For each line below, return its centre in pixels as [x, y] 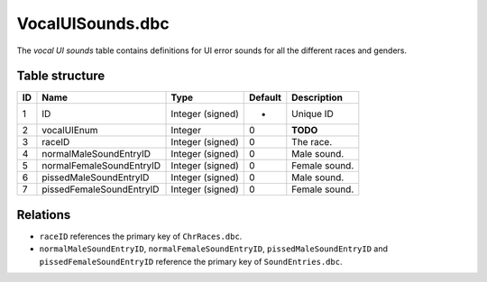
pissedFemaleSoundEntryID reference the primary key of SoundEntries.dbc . [191, 261]
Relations [44, 215]
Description [317, 97]
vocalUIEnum [70, 131]
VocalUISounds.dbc [93, 23]
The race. [312, 142]
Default [265, 97]
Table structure [61, 76]
